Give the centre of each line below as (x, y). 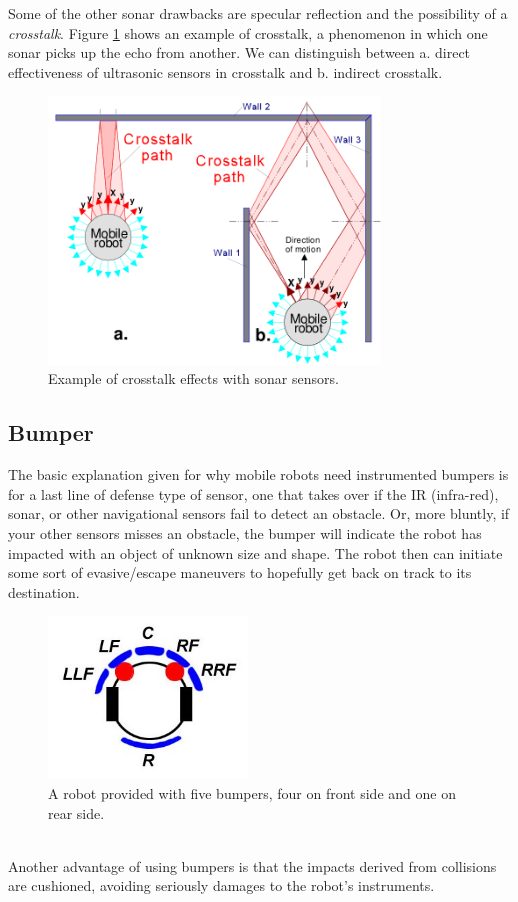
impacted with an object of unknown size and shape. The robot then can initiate (255, 552)
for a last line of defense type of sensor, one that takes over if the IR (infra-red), (253, 493)
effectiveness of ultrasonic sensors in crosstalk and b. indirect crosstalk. (225, 71)
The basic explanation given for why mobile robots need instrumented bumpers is (258, 474)
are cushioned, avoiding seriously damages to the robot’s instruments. (221, 885)
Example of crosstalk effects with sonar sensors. (193, 378)
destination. (44, 591)
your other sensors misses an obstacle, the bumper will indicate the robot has (245, 532)
